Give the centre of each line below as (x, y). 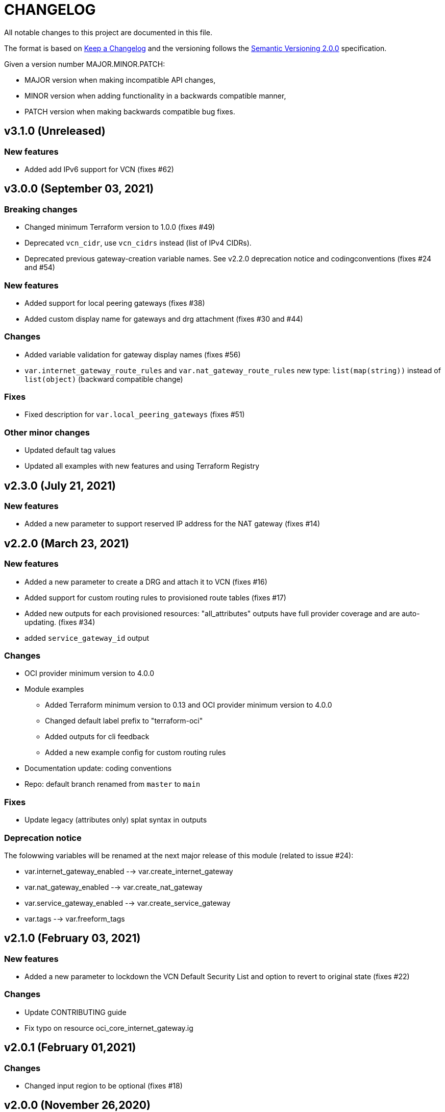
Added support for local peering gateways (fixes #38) (115, 303)
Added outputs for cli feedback (97, 737)
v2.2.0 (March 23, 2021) (67, 543)
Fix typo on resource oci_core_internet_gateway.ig (109, 1028)
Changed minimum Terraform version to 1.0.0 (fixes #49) (120, 227)
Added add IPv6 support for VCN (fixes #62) (99, 169)
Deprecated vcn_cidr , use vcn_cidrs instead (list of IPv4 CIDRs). (138, 243)
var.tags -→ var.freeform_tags (75, 918)
